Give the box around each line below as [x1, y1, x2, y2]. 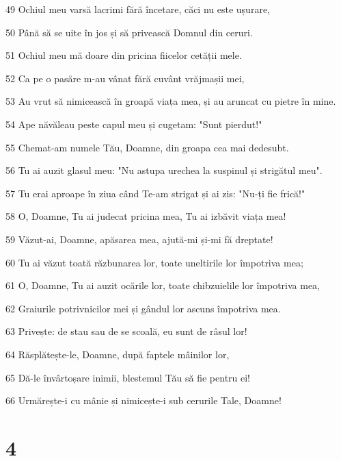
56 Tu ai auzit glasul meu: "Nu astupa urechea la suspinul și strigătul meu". [5, 163, 323, 177]
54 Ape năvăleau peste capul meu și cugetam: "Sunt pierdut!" [5, 116, 262, 131]
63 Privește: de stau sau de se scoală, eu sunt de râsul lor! [5, 324, 247, 338]
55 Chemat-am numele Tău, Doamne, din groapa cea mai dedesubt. [5, 140, 289, 154]
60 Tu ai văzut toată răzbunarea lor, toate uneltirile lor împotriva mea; [5, 255, 303, 269]
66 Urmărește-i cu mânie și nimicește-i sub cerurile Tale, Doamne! [5, 393, 282, 408]
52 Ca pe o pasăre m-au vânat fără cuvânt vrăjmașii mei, [5, 71, 245, 85]
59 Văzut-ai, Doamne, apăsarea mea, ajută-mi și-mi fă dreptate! [5, 232, 273, 246]
